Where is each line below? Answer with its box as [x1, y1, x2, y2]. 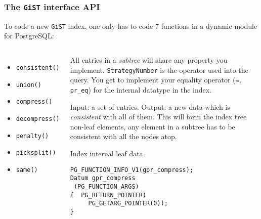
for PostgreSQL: [4, 30, 54, 41]
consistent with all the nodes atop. [70, 131, 177, 142]
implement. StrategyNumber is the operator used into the [70, 64, 248, 75]
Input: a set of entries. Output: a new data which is [70, 101, 230, 112]
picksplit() [16, 149, 56, 157]
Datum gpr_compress [70, 174, 136, 182]
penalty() [16, 132, 49, 140]
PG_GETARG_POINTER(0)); [88, 200, 168, 207]
